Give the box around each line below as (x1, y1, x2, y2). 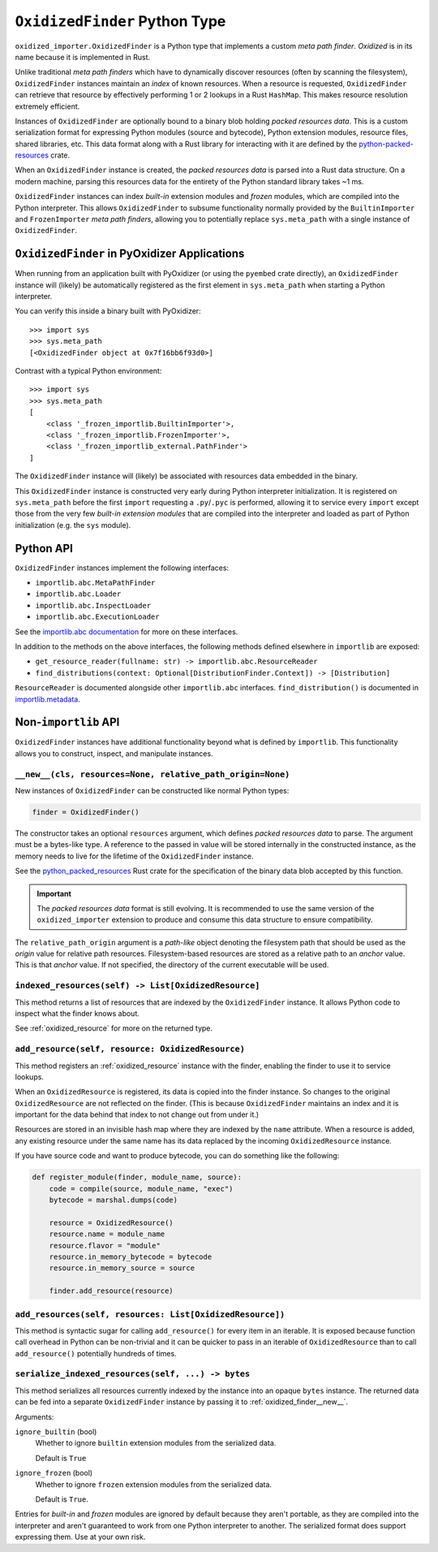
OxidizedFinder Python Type (15, 12, 226, 30)
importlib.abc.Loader (35, 590, 122, 599)
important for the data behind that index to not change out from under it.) (15, 1109, 260, 1120)
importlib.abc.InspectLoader (35, 601, 152, 610)
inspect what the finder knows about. (15, 1009, 140, 1018)
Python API (15, 541, 73, 556)
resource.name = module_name (49, 1230, 165, 1239)
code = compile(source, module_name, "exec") (49, 1184, 234, 1193)
